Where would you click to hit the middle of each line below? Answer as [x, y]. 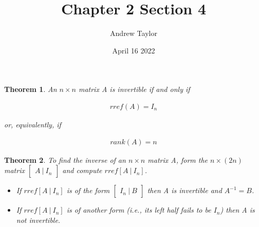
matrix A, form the [178, 159]
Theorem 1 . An [31, 89]
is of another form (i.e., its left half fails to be [139, 210]
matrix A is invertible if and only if [134, 89]
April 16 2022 [134, 50]
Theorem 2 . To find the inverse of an [65, 159]
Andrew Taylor [134, 33]
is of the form [88, 190]
